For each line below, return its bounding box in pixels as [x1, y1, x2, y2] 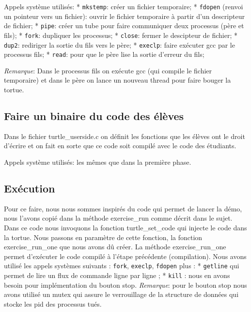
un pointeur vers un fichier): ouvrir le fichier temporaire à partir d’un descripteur [4, 11, 245, 21]
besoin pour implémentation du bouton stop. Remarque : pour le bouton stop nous [4, 279, 247, 290]
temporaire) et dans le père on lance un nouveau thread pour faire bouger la [4, 75, 231, 85]
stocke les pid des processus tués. [4, 298, 102, 309]
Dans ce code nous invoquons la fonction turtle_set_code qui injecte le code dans [4, 223, 247, 233]
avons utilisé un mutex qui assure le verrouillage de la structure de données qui [4, 289, 239, 299]
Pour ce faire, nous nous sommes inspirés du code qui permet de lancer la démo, [4, 203, 242, 213]
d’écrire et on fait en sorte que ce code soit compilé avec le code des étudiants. [4, 140, 236, 151]
